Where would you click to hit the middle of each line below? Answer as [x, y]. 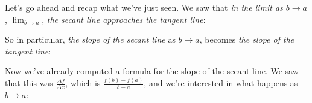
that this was [29, 83]
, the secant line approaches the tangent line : [124, 19]
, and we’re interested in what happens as [221, 83]
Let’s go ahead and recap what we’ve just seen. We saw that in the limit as [144, 7]
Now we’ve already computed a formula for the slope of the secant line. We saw [152, 71]
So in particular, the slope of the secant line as [90, 39]
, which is [83, 83]
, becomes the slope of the [247, 39]
